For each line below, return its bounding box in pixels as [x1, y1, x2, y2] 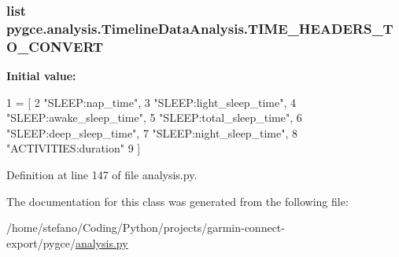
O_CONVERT [6, 36, 104, 56]
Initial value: [6, 68, 76, 84]
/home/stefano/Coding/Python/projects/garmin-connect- [6, 219, 285, 236]
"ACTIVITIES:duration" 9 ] [6, 140, 141, 156]
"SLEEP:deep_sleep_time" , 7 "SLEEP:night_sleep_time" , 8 [6, 124, 297, 141]
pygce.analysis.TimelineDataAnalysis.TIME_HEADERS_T [6, 18, 393, 38]
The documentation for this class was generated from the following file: [6, 193, 349, 209]
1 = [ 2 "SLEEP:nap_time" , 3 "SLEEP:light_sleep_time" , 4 [6, 94, 296, 110]
